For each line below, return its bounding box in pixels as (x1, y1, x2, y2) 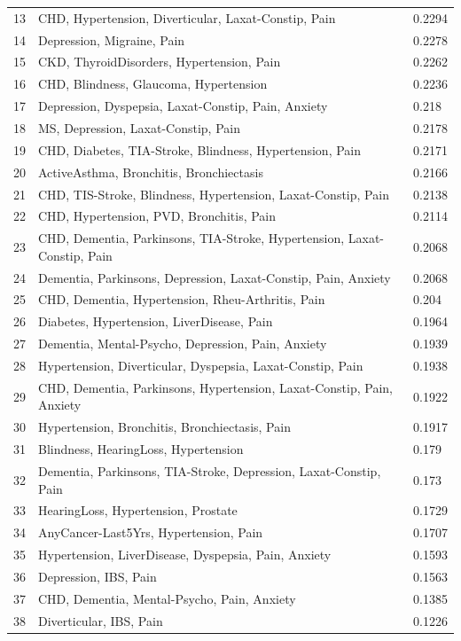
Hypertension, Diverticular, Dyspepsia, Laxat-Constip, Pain (38, 356, 363, 374)
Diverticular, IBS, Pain (38, 611, 163, 629)
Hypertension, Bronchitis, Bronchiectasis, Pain (38, 418, 291, 436)
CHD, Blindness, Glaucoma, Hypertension (38, 74, 268, 93)
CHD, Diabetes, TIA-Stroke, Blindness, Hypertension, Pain (38, 140, 362, 159)
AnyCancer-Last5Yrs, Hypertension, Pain (38, 523, 263, 542)
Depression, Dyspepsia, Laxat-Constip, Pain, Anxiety (38, 97, 328, 115)
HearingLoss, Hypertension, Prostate (38, 501, 238, 520)
